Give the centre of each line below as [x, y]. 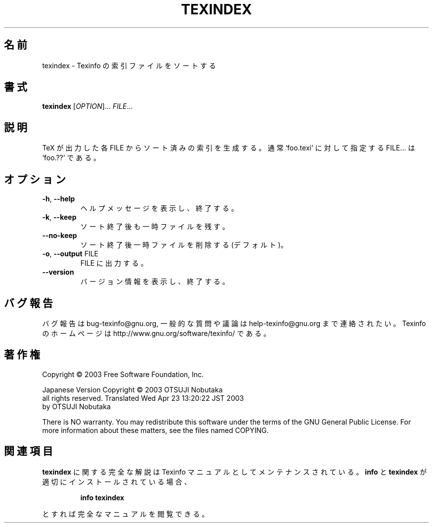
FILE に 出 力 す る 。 [114, 263]
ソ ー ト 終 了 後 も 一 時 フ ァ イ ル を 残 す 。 [155, 227]
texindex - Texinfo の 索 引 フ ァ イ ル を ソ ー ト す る [129, 65]
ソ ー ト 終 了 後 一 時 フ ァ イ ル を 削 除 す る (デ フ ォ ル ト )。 [184, 245]
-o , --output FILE [70, 254]
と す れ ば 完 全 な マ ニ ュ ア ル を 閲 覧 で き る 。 [126, 514]
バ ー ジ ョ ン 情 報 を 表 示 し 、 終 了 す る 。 [155, 282]
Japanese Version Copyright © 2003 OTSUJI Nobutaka [132, 389]
